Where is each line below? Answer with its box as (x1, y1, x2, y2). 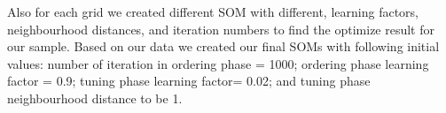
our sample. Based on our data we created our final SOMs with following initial (7, 37, 440, 56)
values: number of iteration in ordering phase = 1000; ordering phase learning (7, 54, 429, 72)
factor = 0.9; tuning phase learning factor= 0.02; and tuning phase (7, 72, 371, 90)
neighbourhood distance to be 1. (7, 88, 183, 107)
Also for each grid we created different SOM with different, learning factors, (7, 3, 419, 20)
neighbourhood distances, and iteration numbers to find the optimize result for (7, 19, 435, 38)
